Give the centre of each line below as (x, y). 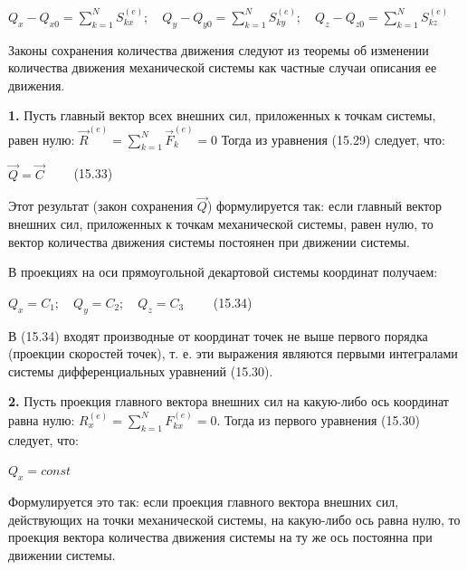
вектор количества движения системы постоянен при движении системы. (209, 241)
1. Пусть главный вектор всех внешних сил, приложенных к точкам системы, (222, 115)
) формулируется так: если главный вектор (324, 206)
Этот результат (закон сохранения (101, 206)
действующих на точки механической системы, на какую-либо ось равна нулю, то (234, 519)
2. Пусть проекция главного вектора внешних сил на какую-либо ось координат (229, 401)
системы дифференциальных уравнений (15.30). (141, 370)
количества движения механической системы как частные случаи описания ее (223, 67)
